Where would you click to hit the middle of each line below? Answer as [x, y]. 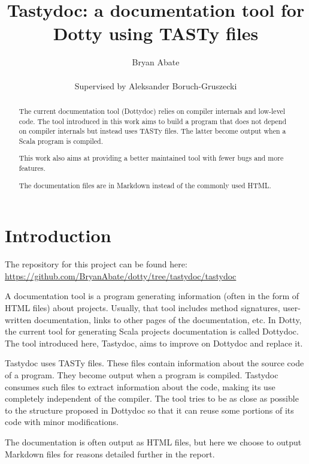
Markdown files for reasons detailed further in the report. [110, 454]
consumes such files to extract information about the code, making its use [140, 386]
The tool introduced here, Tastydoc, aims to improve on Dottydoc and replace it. [154, 343]
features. [32, 168]
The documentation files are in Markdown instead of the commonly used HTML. [145, 185]
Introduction [58, 235]
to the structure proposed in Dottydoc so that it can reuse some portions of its [149, 410]
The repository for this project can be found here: [96, 264]
